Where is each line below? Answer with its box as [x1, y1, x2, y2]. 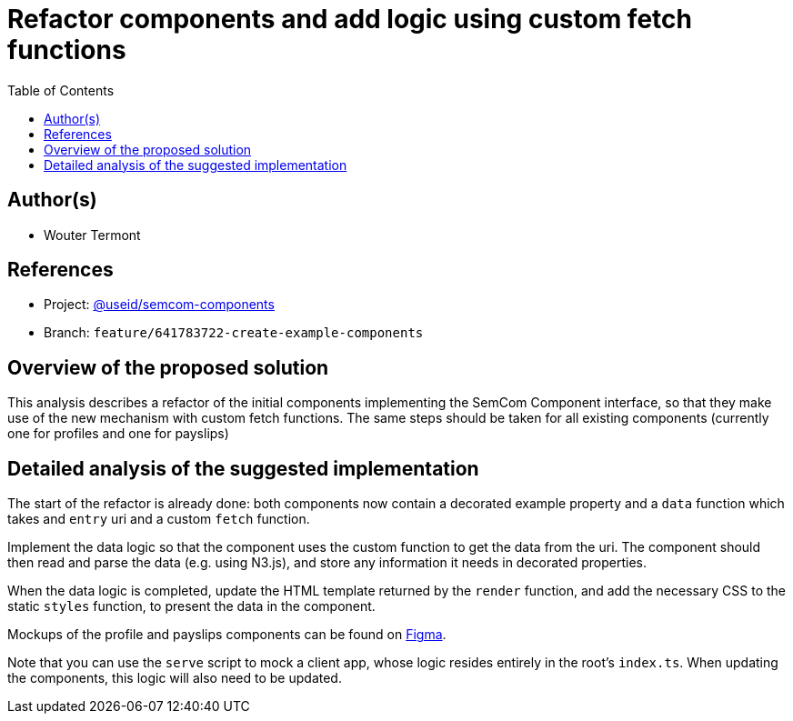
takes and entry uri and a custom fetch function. [7, 511, 310, 527]
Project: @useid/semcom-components [44, 296, 275, 313]
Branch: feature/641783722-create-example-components [44, 325, 424, 341]
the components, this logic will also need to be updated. [7, 670, 342, 686]
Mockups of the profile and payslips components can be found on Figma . [7, 626, 447, 643]
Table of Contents [7, 82, 115, 98]
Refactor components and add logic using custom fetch [7, 4, 692, 35]
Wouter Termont [44, 226, 141, 243]
